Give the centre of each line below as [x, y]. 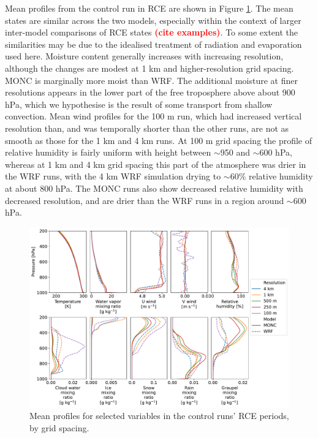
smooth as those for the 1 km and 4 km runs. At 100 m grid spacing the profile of [159, 140]
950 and [235, 152]
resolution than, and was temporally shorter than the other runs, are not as [147, 128]
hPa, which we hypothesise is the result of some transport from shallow [139, 104]
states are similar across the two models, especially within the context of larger [153, 20]
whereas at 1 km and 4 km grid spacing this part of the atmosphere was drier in [156, 164]
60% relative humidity [271, 176]
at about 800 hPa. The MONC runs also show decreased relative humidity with [154, 188]
